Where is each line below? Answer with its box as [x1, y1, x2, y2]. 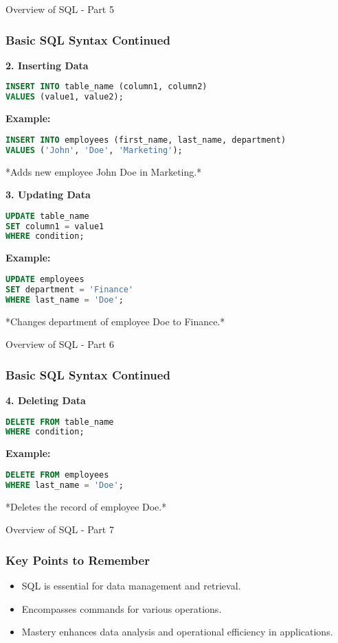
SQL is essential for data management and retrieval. [21, 578, 241, 593]
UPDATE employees [5, 274, 84, 284]
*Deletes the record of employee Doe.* [5, 499, 167, 513]
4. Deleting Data [5, 393, 86, 407]
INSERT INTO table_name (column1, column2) [5, 82, 207, 92]
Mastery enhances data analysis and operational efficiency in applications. [21, 624, 333, 639]
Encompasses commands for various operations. [21, 601, 222, 616]
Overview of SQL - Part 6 [5, 337, 114, 351]
